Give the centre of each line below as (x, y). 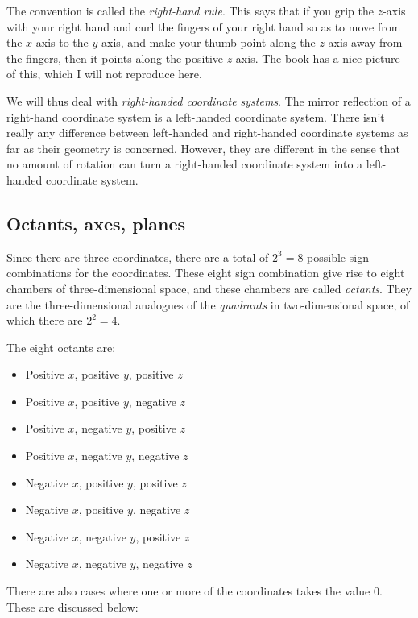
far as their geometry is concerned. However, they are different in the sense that (203, 148)
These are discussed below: (72, 606)
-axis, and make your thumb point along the (207, 42)
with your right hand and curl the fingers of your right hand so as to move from (204, 26)
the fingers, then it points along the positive (115, 58)
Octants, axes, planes (96, 223)
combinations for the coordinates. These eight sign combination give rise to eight (206, 273)
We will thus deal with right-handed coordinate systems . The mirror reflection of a (209, 100)
